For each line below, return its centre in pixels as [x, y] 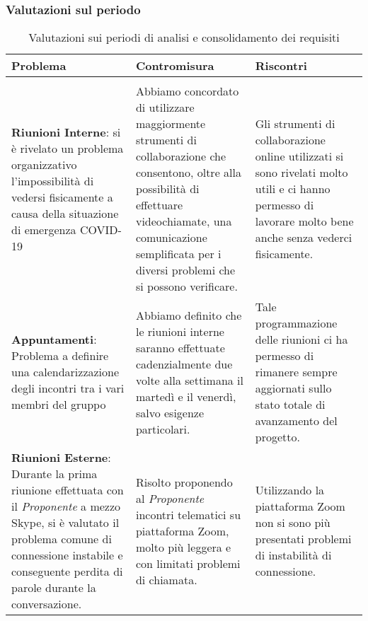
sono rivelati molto [301, 173]
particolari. [163, 429]
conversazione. [47, 604]
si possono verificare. [186, 286]
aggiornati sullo [293, 388]
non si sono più [293, 523]
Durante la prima [54, 474]
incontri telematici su [188, 514]
